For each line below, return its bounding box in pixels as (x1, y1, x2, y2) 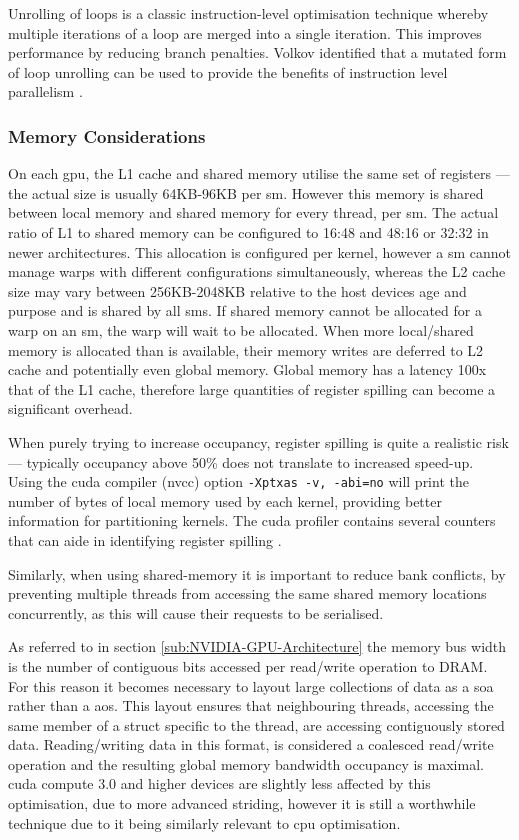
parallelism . (8, 81, 83, 102)
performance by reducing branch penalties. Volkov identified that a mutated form (8, 42, 507, 63)
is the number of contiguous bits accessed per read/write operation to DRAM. (8, 655, 488, 676)
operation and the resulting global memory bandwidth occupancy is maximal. (8, 753, 484, 774)
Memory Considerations (8, 123, 206, 148)
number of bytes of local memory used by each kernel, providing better (8, 490, 442, 511)
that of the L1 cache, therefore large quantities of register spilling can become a (8, 378, 496, 399)
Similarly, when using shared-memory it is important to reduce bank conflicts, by (8, 563, 506, 584)
